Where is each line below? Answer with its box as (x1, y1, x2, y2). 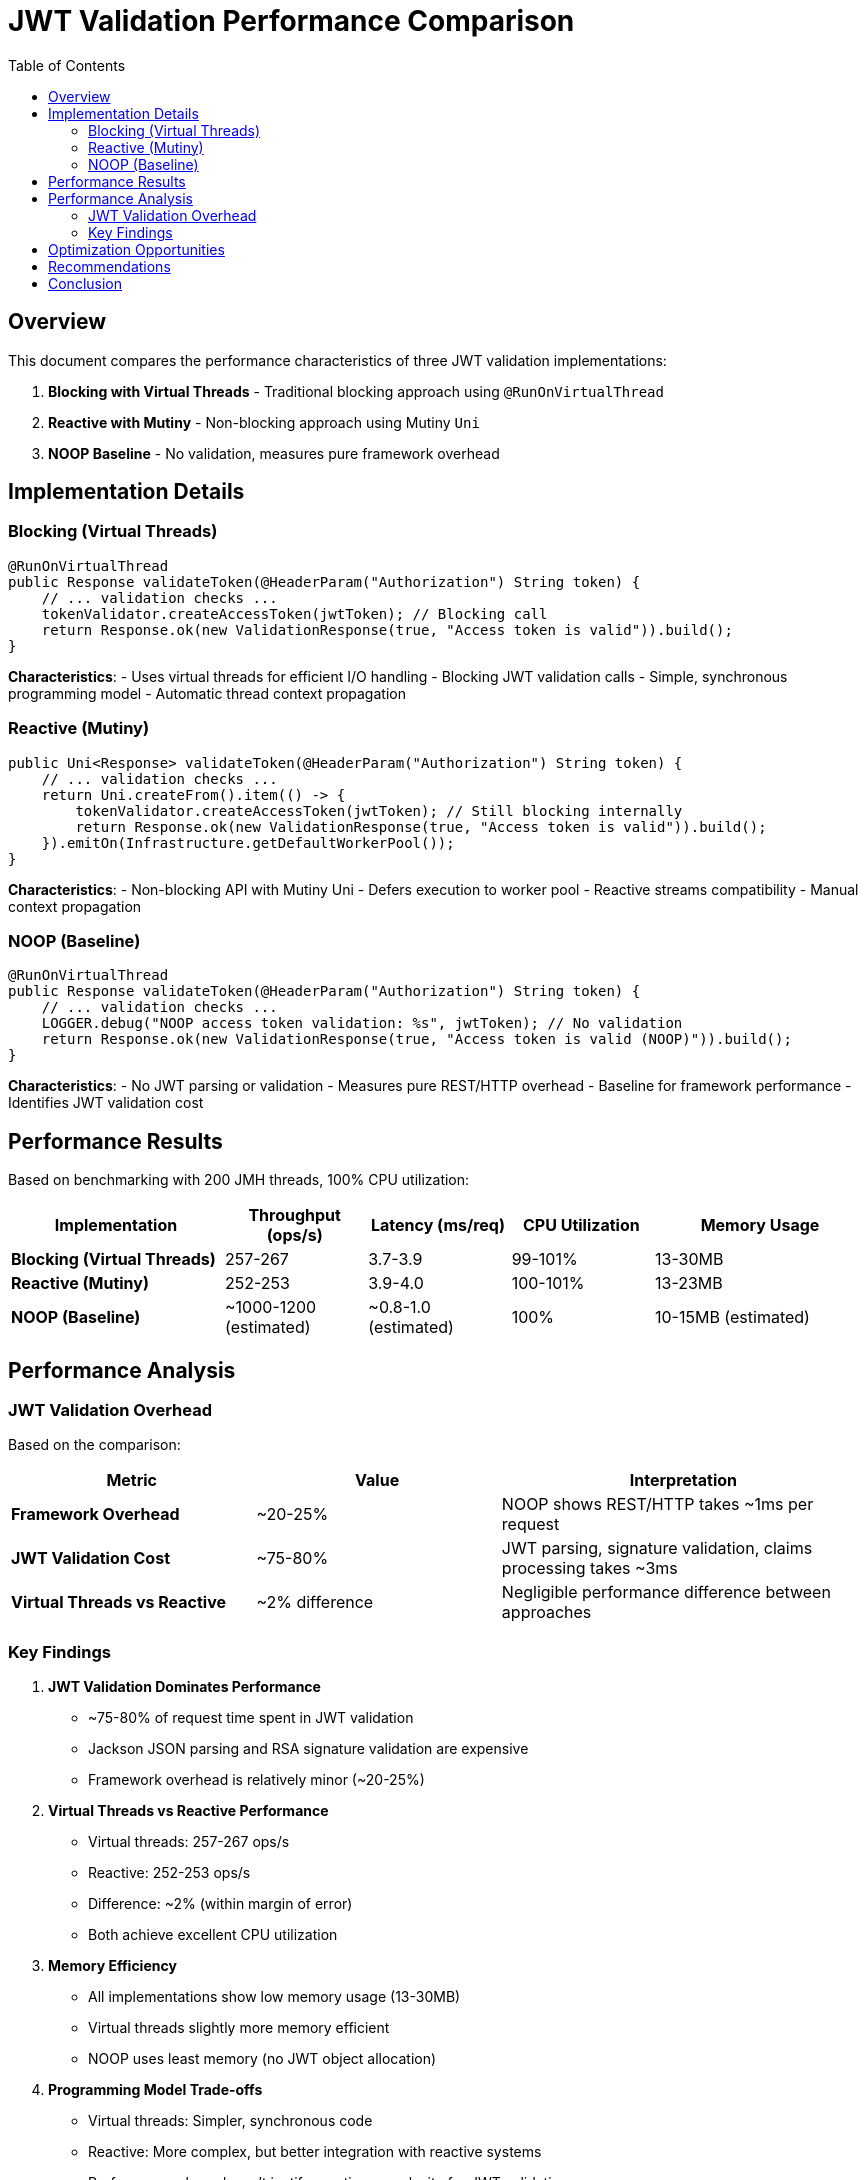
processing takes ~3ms (501, 1558, 678, 1579)
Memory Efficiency (48, 1957, 177, 1975)
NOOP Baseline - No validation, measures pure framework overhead (48, 444, 500, 462)
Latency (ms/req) (371, 1215, 505, 1236)
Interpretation (629, 1470, 738, 1491)
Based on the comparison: (8, 1436, 181, 1454)
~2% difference (256, 1592, 374, 1613)
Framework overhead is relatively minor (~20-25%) (88, 1771, 425, 1789)
